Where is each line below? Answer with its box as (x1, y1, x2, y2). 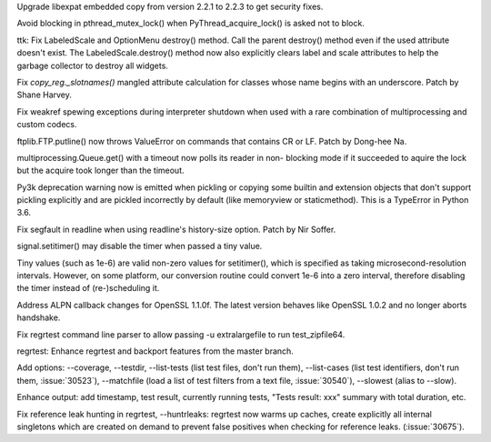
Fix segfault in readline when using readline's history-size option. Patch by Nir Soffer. (16, 224, 336, 235)
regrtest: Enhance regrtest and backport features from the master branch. (16, 346, 295, 357)
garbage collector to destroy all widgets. (16, 60, 168, 71)
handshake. (16, 312, 61, 323)
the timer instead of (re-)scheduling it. (16, 283, 160, 294)
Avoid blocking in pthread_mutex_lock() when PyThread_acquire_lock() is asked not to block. (16, 18, 366, 29)
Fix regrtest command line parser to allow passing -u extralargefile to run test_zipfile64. (16, 328, 346, 340)
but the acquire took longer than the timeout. (16, 165, 185, 176)
